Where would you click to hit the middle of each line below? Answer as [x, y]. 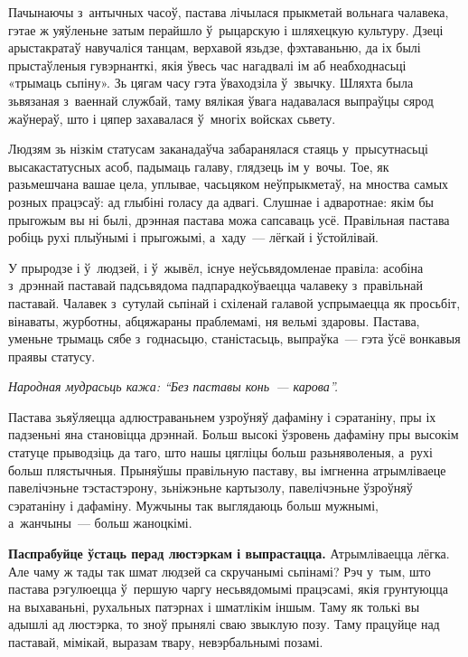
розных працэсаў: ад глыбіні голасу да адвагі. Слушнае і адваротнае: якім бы [221, 201]
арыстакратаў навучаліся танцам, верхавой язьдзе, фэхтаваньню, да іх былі [215, 47]
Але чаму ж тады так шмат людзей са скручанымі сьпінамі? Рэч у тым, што [220, 571]
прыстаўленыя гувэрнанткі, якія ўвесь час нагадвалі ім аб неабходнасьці [207, 65]
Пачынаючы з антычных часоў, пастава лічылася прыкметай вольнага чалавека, [229, 12]
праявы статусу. [52, 356]
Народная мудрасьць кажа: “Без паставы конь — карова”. [173, 386]
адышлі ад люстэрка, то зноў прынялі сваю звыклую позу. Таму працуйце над [224, 624]
